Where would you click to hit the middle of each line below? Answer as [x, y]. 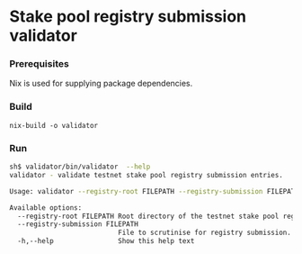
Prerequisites [39, 64]
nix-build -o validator [54, 125]
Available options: [46, 208]
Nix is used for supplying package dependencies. [101, 84]
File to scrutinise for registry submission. [205, 233]
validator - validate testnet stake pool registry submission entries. [146, 175]
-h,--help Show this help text [106, 241]
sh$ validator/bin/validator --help [80, 167]
